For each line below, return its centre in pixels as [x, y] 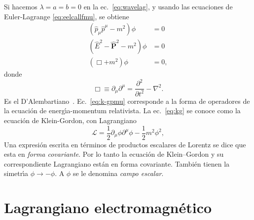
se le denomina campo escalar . [118, 173]
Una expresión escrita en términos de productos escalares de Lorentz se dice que [125, 144]
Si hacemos [21, 6]
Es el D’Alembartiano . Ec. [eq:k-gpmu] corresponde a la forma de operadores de [127, 101]
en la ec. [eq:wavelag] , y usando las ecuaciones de [158, 6]
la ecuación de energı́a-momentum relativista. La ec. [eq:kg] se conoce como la [122, 110]
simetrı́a [16, 173]
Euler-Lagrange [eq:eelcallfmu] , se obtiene [67, 16]
